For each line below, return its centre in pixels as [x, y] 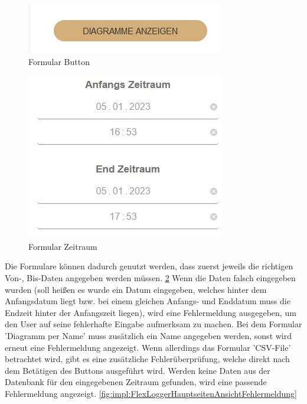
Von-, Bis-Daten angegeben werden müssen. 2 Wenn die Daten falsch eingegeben [150, 277]
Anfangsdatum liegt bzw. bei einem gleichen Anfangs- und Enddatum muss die [148, 301]
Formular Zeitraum [63, 246]
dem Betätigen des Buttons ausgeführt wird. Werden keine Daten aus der [138, 370]
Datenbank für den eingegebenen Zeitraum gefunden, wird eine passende [136, 382]
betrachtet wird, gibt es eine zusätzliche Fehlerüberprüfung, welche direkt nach [147, 359]
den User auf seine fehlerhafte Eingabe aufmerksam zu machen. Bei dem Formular [153, 324]
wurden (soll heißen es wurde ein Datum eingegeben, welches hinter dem [136, 289]
